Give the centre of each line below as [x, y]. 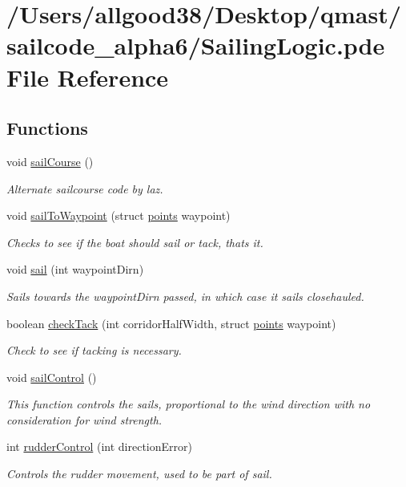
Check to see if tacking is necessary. [94, 350]
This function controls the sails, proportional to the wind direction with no [189, 404]
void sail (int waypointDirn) [75, 269]
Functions [47, 128]
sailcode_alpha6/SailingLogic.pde [196, 45]
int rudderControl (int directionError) [99, 446]
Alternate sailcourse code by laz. [85, 188]
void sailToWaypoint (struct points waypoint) [119, 215]
